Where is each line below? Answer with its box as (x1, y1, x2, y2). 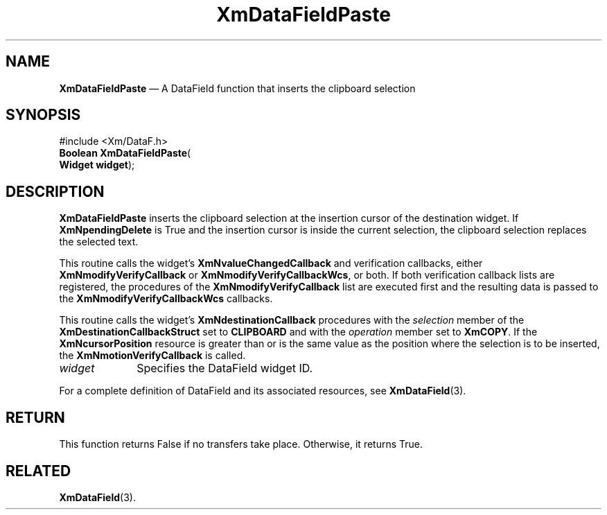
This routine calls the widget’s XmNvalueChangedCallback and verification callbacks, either (59, 257, 483, 270)
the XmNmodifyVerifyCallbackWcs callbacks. (59, 293, 273, 305)
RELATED (6, 462, 71, 480)
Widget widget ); (59, 159, 135, 171)
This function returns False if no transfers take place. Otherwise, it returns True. (59, 438, 423, 451)
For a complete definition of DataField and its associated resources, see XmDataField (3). (59, 385, 466, 397)
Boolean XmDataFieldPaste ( (59, 147, 191, 159)
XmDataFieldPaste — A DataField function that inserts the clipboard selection (59, 82, 416, 94)
